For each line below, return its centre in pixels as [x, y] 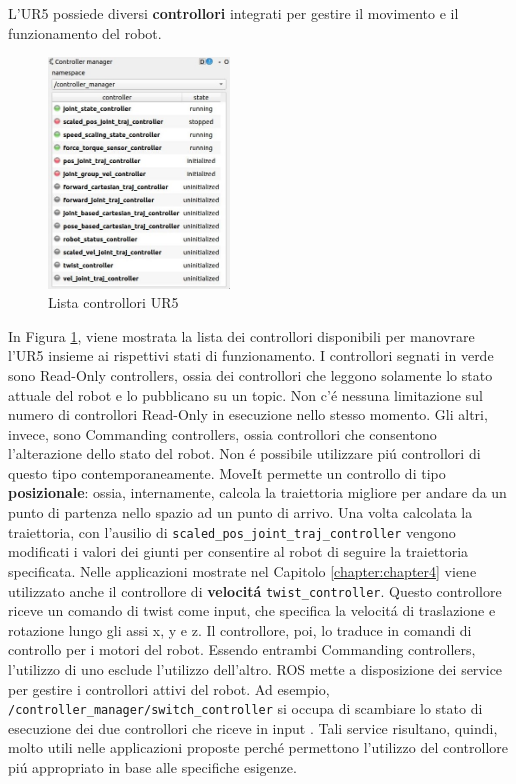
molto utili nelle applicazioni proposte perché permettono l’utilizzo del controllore [258, 747]
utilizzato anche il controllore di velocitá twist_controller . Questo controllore [255, 590]
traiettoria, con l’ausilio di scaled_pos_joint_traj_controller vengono [232, 531]
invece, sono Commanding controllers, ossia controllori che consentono [222, 433]
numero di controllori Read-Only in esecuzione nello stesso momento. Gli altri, [248, 414]
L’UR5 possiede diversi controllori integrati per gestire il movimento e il [233, 13]
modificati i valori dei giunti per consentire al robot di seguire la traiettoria [238, 551]
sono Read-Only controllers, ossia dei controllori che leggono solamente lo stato [250, 374]
